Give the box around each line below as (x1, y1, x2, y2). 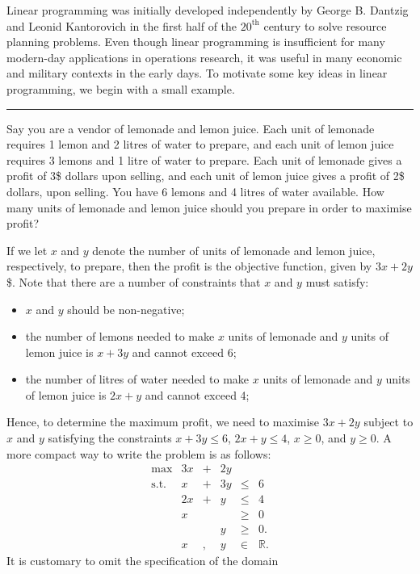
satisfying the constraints (48, 429, 172, 446)
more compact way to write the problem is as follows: (6, 445, 271, 462)
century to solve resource (263, 17, 387, 34)
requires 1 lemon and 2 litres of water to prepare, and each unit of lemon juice (6, 136, 394, 153)
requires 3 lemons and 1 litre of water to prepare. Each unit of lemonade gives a (6, 151, 402, 168)
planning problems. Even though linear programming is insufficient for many (6, 33, 385, 50)
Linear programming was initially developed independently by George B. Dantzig (6, 2, 409, 18)
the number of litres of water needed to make (25, 371, 250, 388)
